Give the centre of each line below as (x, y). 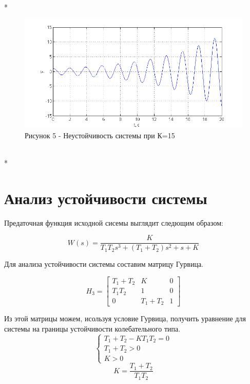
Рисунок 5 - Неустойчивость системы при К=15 (100, 135)
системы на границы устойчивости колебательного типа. (92, 328)
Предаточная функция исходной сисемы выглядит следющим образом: (114, 222)
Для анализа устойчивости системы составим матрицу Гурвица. (104, 264)
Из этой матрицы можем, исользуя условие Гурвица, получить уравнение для (125, 318)
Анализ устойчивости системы (106, 198)
